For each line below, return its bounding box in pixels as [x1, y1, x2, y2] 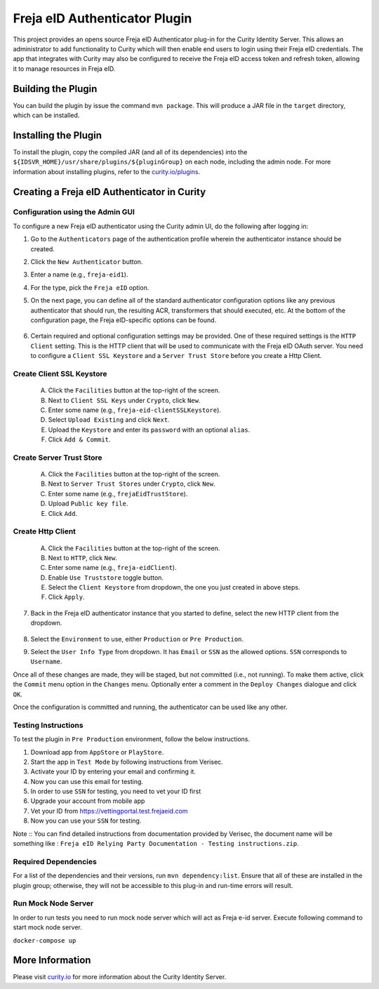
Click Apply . [48, 593, 85, 602]
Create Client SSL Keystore [13, 369, 107, 378]
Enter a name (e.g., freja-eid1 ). [30, 270, 128, 279]
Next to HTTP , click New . [48, 553, 118, 562]
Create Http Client [13, 526, 77, 536]
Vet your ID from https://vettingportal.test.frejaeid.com [30, 807, 188, 815]
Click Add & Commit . [48, 435, 111, 444]
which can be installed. [13, 111, 80, 119]
